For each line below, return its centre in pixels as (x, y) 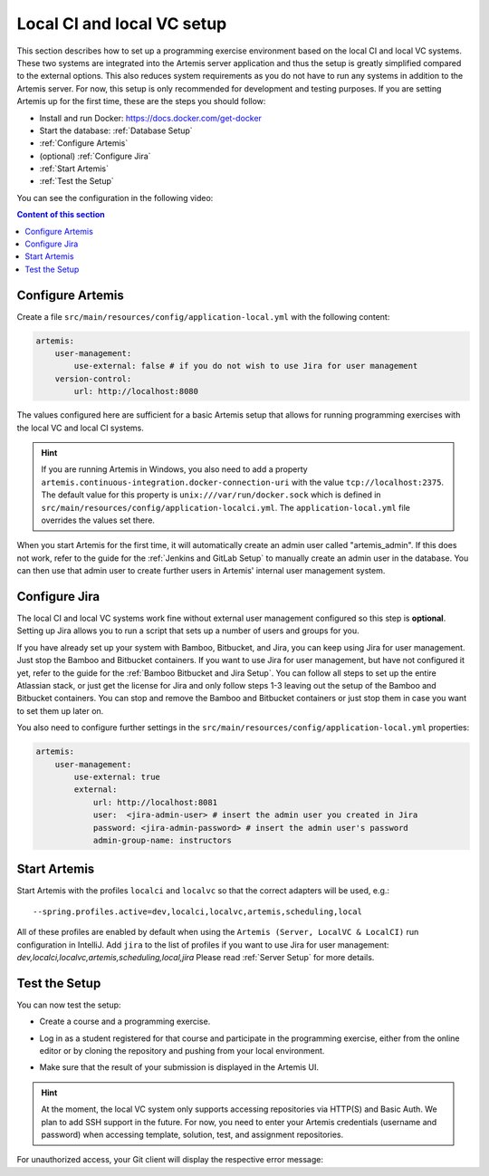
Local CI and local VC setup (122, 24)
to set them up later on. (60, 710)
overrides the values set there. (98, 520)
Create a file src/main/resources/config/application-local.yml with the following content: (203, 316)
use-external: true (117, 776)
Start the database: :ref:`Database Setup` (116, 130)
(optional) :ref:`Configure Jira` (95, 156)
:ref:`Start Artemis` (74, 169)
